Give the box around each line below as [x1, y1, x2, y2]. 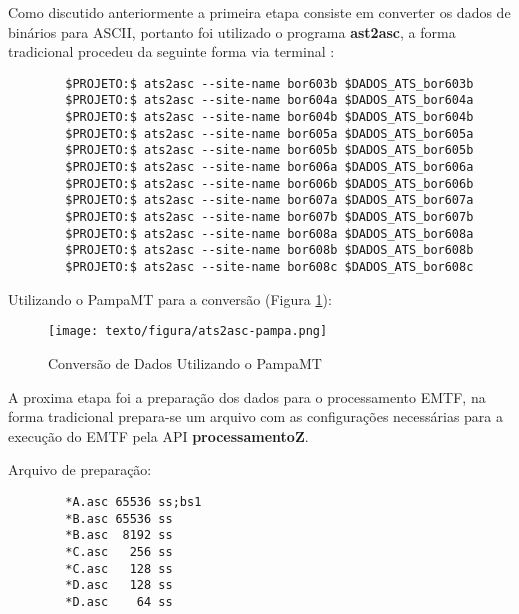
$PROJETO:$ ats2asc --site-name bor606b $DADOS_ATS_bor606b [65, 176, 474, 191]
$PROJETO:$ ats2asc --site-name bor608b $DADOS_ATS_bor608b [65, 243, 474, 258]
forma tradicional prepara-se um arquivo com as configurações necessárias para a [8, 406, 504, 427]
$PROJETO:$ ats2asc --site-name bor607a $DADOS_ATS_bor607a [65, 193, 474, 208]
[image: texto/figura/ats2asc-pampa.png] [48, 324, 328, 339]
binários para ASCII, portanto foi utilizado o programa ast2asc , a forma [8, 21, 456, 42]
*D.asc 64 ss [65, 594, 173, 609]
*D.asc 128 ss [65, 578, 173, 593]
